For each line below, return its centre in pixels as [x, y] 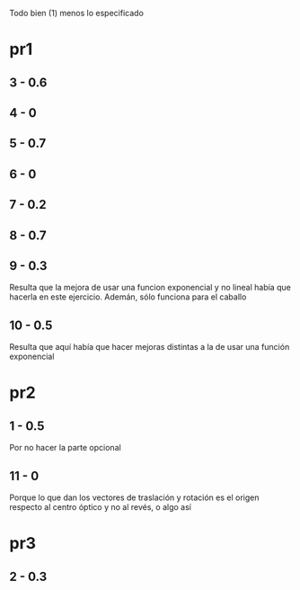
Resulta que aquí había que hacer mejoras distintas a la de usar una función [150, 347]
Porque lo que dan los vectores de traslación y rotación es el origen [134, 497]
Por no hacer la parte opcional [65, 448]
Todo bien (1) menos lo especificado [76, 13]
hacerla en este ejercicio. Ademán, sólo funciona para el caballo [128, 297]
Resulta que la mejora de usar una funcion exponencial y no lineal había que [150, 288]
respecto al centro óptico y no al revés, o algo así [100, 506]
